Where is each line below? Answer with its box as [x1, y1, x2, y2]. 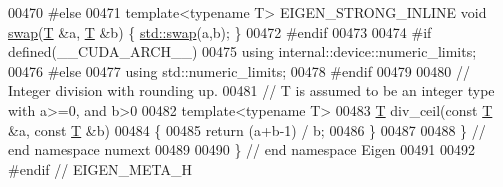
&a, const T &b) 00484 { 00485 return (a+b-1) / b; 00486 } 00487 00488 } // [8, 119, 486, 140]
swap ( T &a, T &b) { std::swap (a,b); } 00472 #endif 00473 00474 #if [8, 21, 432, 42]
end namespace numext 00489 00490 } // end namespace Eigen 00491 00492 [8, 139, 475, 160]
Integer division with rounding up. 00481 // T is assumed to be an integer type [8, 80, 495, 101]
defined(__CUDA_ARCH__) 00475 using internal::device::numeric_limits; [8, 41, 477, 62]
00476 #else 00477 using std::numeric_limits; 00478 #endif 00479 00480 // [8, 60, 470, 81]
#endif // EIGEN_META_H [8, 158, 192, 179]
